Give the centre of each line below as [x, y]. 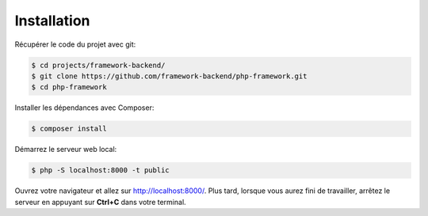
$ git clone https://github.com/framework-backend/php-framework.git [169, 76]
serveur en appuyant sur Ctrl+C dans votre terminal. [100, 202]
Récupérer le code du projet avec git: [75, 44]
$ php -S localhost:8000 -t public [100, 171]
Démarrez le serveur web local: [66, 150]
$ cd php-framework [69, 87]
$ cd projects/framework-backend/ [98, 65]
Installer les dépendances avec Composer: [84, 108]
